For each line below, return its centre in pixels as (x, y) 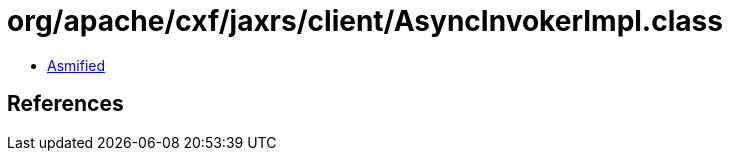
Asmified (76, 65)
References (65, 104)
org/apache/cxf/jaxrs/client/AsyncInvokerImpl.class (365, 21)
